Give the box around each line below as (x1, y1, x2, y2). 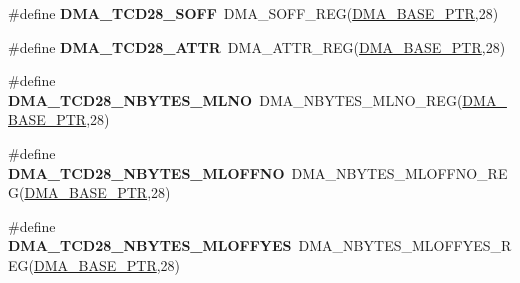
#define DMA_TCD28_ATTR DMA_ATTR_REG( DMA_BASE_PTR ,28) (8, 36, 506, 57)
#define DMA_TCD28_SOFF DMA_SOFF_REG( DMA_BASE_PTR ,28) (8, 3, 499, 23)
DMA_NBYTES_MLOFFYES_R (298, 235, 512, 256)
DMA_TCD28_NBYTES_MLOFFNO (8, 162, 285, 183)
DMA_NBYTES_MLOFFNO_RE (291, 162, 508, 183)
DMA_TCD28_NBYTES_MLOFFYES (8, 235, 292, 256)
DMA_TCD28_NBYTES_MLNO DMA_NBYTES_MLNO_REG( (8, 89, 463, 110)
